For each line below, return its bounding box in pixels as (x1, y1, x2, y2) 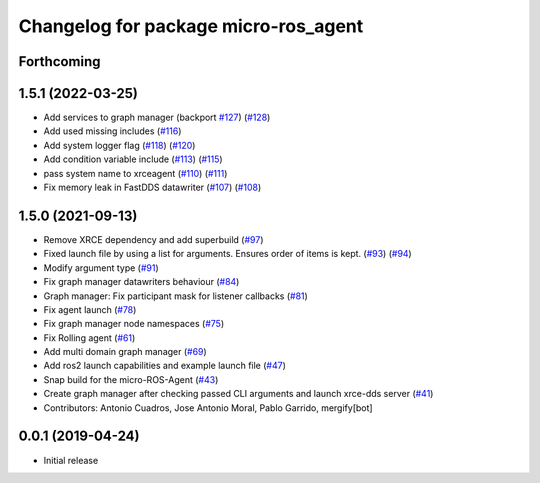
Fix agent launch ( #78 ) (43, 303, 137, 315)
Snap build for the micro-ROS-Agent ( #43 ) (43, 373, 219, 385)
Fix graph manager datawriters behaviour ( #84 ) (43, 276, 240, 288)
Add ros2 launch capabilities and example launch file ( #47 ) (43, 360, 287, 372)
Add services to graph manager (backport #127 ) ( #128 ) (43, 111, 271, 124)
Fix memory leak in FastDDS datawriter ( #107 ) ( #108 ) (43, 181, 262, 194)
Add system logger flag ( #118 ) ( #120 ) (43, 139, 196, 151)
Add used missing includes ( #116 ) (43, 125, 182, 137)
